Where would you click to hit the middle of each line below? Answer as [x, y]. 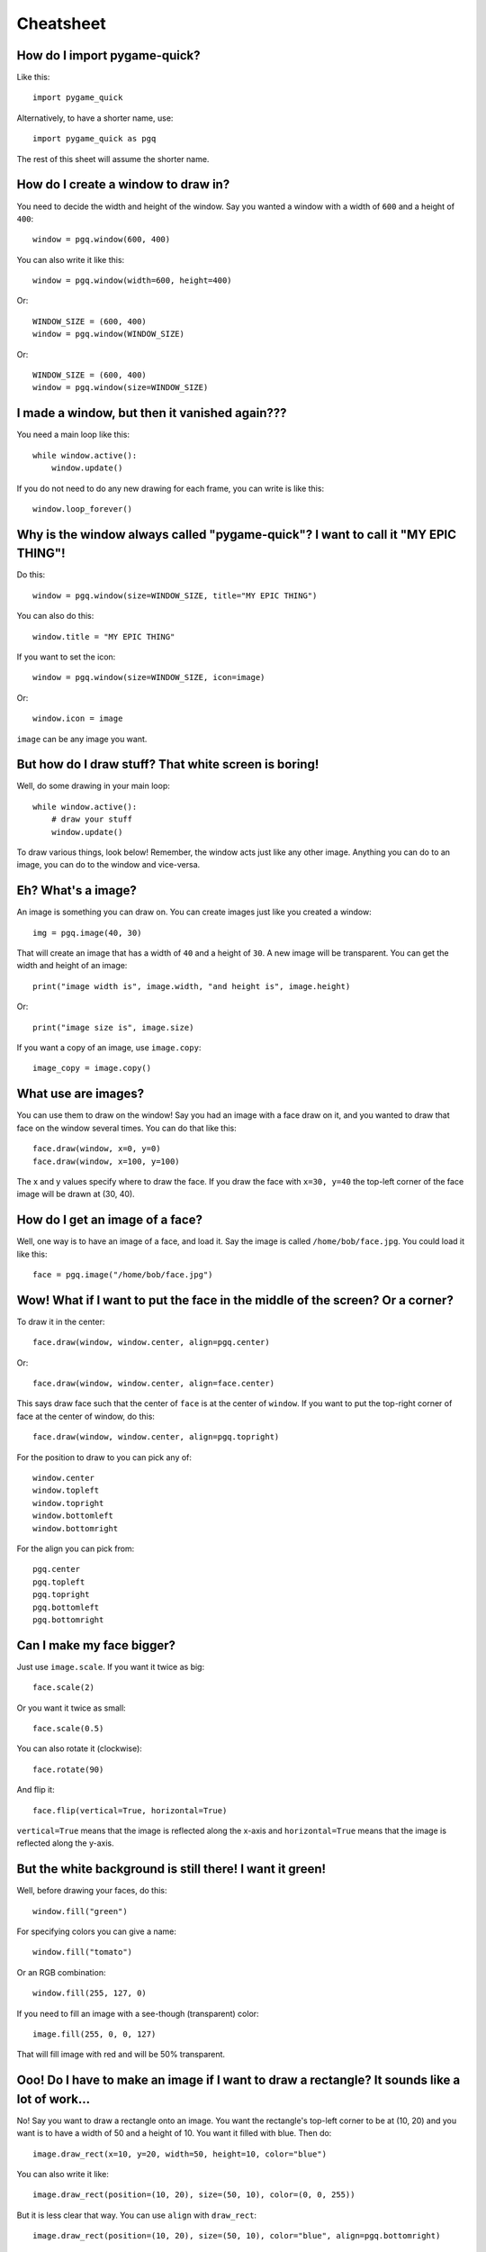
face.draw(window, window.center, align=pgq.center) [151, 1343]
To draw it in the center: [61, 1321]
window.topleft [66, 1490]
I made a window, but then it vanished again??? [152, 413]
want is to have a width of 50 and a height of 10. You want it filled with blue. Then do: [174, 2133]
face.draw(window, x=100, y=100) [106, 1161]
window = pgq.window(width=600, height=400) [133, 281]
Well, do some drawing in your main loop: [93, 786]
